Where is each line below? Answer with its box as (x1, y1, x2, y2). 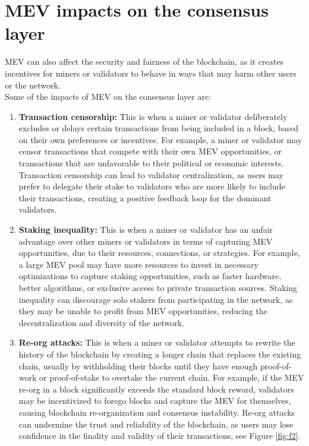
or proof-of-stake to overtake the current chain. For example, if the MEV (39, 371, 304, 384)
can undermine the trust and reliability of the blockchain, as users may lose (18, 417, 294, 430)
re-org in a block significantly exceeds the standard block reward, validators (18, 382, 294, 395)
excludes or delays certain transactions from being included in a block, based (18, 122, 299, 134)
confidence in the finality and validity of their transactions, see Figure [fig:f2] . (18, 429, 301, 442)
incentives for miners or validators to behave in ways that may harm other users (5, 67, 297, 79)
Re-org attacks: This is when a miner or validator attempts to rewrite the (18, 336, 295, 349)
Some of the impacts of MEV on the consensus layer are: (5, 90, 212, 103)
